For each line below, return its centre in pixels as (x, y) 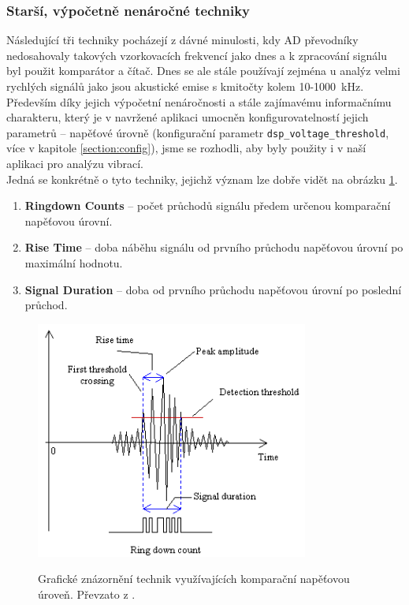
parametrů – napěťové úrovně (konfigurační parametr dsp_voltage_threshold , (198, 132)
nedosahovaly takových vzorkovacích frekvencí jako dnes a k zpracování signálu (197, 55)
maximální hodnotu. (74, 263)
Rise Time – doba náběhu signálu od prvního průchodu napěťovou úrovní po (214, 247)
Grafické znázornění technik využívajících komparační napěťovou (194, 579)
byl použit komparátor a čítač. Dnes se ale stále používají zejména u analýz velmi (203, 71)
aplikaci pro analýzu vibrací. (75, 164)
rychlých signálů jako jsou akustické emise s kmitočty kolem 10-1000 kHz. (185, 86)
